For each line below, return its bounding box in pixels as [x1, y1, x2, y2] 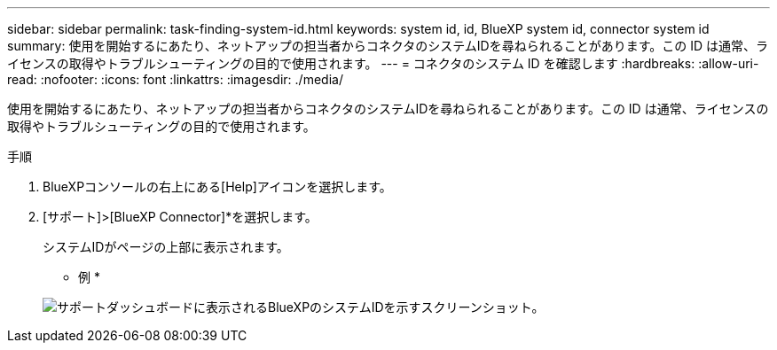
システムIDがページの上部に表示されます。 [43, 239, 289, 254]
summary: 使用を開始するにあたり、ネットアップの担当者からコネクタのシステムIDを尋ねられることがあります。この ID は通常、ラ [7, 38, 769, 53]
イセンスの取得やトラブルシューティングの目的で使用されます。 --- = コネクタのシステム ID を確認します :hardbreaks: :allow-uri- [7, 56, 759, 71]
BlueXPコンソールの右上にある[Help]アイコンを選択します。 [43, 179, 392, 194]
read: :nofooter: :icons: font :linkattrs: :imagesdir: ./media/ [7, 72, 343, 87]
